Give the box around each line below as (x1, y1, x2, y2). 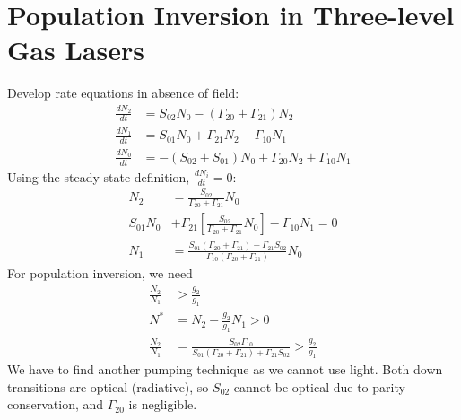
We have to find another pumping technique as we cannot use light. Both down (7, 360, 443, 379)
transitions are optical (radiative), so (7, 377, 209, 396)
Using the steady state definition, (7, 167, 190, 186)
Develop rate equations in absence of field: (7, 83, 239, 102)
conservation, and (7, 395, 104, 414)
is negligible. (128, 395, 197, 414)
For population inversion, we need (7, 264, 193, 283)
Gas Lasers (7, 31, 144, 68)
